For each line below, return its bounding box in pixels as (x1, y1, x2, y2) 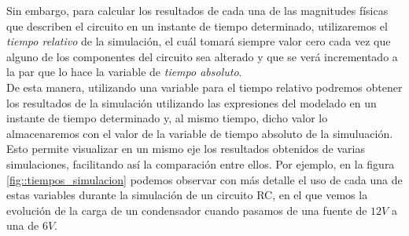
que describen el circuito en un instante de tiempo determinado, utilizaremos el (6, 17, 388, 34)
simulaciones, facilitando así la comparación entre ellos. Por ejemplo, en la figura (6, 155, 395, 172)
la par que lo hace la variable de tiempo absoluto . (6, 64, 242, 80)
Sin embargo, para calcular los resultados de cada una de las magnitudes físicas (6, 2, 389, 18)
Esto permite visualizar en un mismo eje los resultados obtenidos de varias (6, 140, 365, 157)
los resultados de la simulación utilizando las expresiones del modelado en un (6, 94, 377, 111)
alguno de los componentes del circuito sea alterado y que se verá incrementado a (6, 48, 398, 64)
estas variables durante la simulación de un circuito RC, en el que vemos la (6, 187, 368, 203)
